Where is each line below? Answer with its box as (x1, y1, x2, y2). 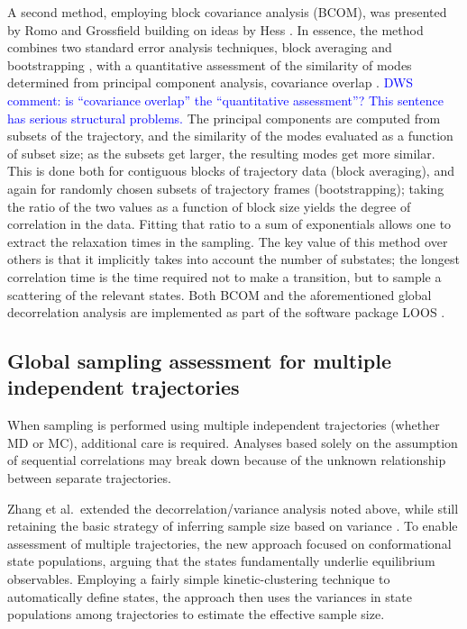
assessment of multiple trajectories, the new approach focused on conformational (7, 533, 452, 552)
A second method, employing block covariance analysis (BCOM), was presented (7, 3, 447, 21)
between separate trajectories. (7, 469, 171, 488)
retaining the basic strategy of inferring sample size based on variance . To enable (7, 516, 458, 535)
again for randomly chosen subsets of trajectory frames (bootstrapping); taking (7, 178, 444, 197)
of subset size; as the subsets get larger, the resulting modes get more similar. (7, 143, 435, 162)
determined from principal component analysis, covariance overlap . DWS (7, 73, 414, 92)
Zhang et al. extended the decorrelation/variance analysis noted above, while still (7, 498, 459, 517)
